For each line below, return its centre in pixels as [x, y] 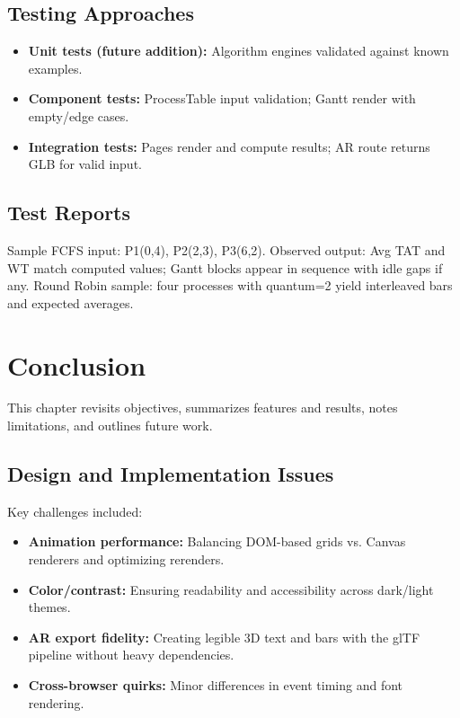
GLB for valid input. [85, 164]
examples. [55, 68]
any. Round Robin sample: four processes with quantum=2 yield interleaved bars [230, 285]
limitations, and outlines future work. [110, 425]
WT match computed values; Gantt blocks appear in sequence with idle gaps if [225, 267]
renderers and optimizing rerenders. [126, 559]
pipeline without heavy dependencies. [131, 655]
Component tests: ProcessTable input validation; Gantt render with [222, 98]
